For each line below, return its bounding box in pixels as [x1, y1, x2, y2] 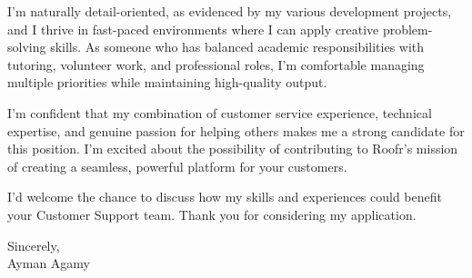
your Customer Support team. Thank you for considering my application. [7, 204, 417, 223]
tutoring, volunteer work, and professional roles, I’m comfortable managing [7, 55, 425, 74]
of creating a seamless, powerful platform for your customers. [7, 156, 347, 175]
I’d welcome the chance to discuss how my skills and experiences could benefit [7, 187, 442, 206]
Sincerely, [7, 235, 60, 254]
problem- [382, 19, 433, 38]
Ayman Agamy [7, 253, 90, 273]
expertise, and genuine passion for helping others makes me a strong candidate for [7, 121, 465, 140]
